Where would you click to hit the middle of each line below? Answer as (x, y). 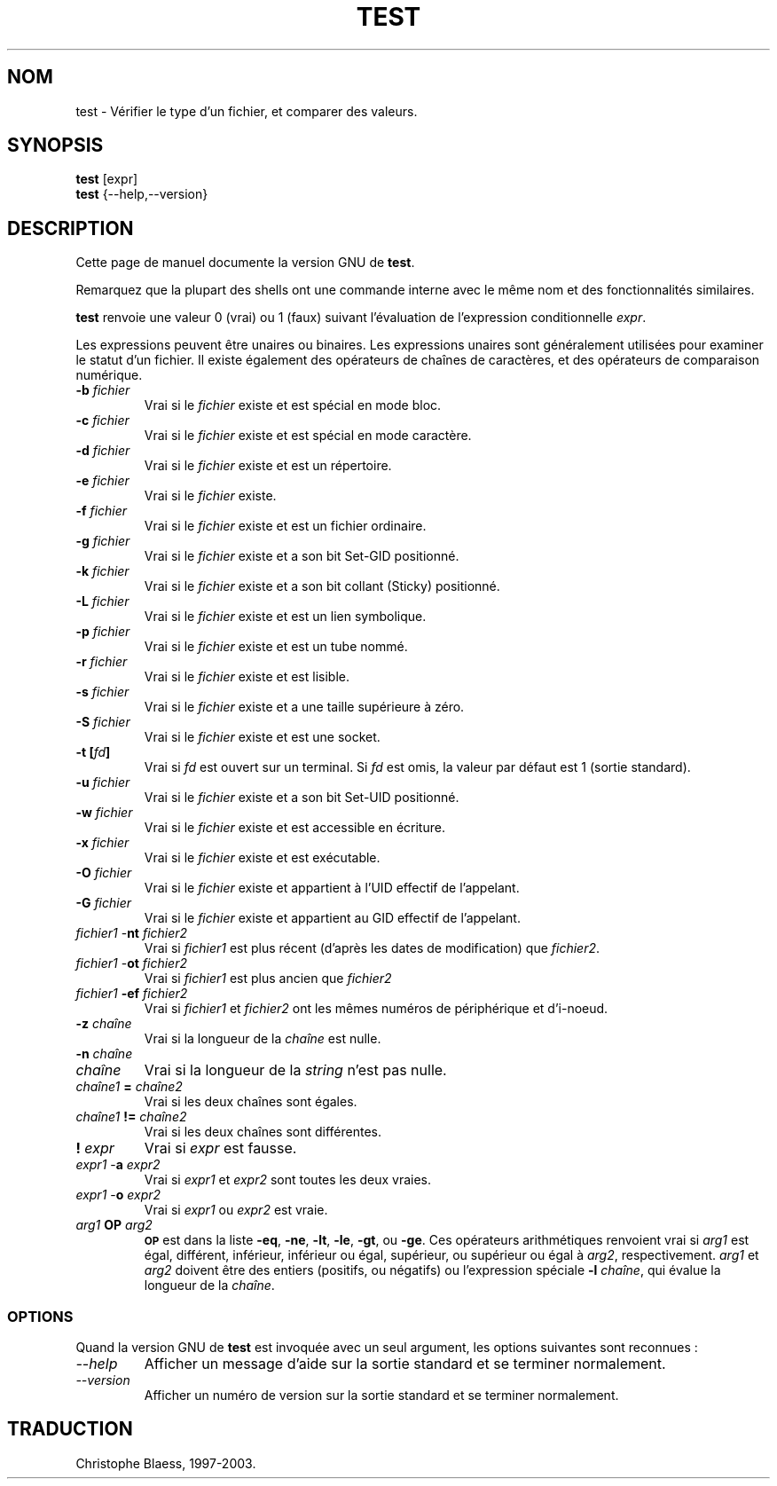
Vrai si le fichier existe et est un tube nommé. (276, 647)
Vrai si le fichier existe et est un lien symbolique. (285, 617)
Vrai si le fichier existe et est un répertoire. (268, 466)
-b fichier (103, 390)
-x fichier (102, 843)
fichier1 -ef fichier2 (132, 994)
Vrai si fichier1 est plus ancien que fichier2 (268, 979)
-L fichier (102, 601)
